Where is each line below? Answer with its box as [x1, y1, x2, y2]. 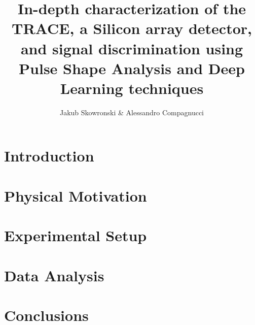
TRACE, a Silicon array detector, [12, 18, 252, 39]
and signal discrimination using [20, 38, 243, 58]
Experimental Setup [4, 225, 147, 246]
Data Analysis [4, 265, 104, 285]
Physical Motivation [4, 185, 147, 206]
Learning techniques [60, 77, 204, 98]
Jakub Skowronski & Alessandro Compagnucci [59, 107, 204, 117]
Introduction [4, 145, 94, 166]
